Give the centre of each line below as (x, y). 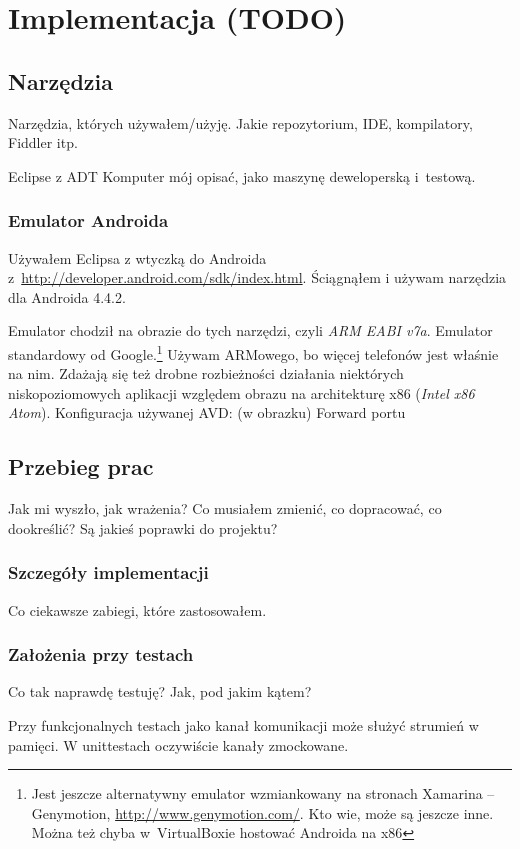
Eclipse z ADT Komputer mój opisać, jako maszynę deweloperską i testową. (242, 175)
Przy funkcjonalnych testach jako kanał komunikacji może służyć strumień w (243, 725)
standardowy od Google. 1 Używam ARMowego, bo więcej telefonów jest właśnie (253, 352)
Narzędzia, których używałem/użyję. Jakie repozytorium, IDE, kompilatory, (240, 122)
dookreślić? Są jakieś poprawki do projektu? (143, 527)
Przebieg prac (81, 466)
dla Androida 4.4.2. (67, 296)
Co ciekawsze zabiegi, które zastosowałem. (137, 609)
